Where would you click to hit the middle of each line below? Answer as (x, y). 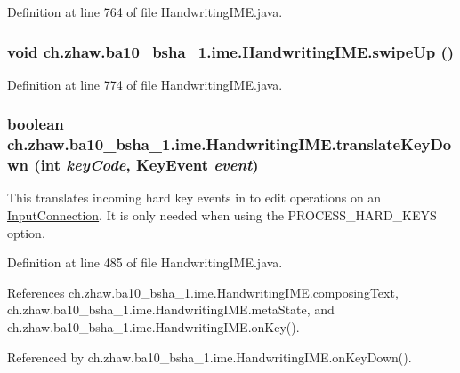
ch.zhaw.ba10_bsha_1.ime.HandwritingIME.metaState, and (171, 310)
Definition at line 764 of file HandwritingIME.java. (145, 12)
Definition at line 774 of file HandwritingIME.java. (145, 84)
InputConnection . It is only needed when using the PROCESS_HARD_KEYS (222, 215)
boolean (36, 124)
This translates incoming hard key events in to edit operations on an (194, 198)
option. (26, 232)
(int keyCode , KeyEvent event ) (146, 165)
